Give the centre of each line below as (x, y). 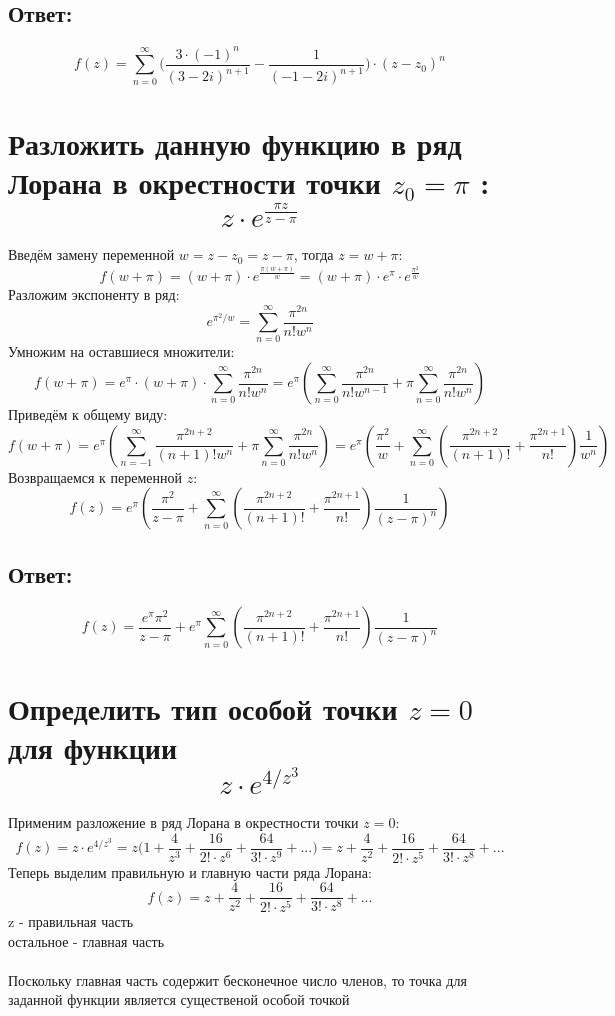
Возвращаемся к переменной (95, 476)
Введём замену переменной (91, 254)
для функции (93, 746)
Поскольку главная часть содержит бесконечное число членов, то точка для (237, 979)
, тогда (313, 254)
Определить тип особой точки (203, 707)
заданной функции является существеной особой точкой (179, 999)
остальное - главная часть (86, 940)
